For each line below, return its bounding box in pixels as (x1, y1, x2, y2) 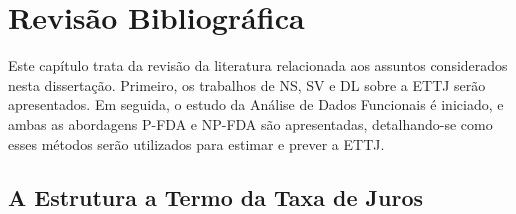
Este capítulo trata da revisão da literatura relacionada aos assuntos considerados (8, 55, 508, 76)
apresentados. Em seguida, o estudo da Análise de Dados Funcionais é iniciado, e (8, 94, 504, 115)
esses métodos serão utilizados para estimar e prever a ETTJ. (8, 133, 385, 154)
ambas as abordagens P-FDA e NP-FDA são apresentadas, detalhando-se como (8, 113, 493, 134)
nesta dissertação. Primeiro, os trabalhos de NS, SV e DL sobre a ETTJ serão (8, 74, 486, 95)
